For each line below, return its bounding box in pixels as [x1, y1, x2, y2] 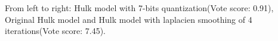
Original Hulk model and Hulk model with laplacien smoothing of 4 [5, 13, 252, 25]
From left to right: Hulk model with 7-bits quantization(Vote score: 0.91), [5, 2, 274, 13]
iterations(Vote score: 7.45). [5, 25, 106, 37]
